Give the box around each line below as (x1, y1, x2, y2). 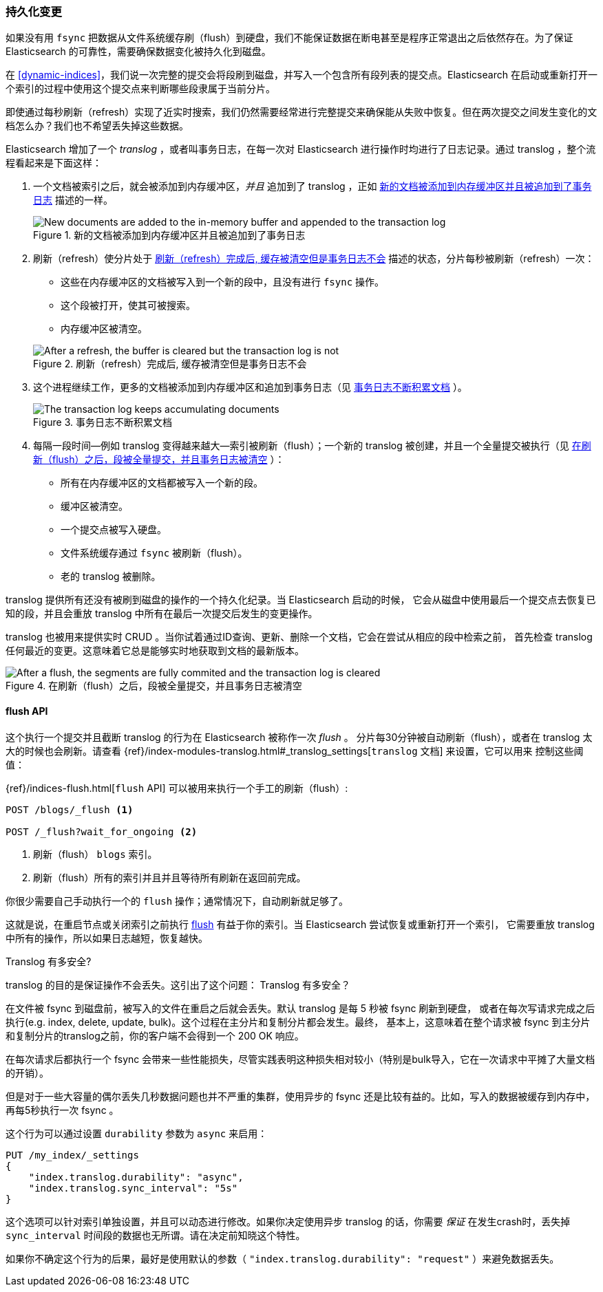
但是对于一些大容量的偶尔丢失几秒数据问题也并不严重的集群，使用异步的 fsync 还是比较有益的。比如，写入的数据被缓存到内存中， (6, 1090, 595, 1102)
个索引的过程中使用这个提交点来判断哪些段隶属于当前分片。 (6, 83, 275, 95)
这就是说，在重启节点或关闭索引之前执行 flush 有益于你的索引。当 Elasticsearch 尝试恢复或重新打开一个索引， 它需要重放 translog (6, 918, 595, 930)
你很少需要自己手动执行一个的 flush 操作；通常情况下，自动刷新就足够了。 (6, 894, 349, 907)
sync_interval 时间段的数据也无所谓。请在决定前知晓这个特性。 (6, 1229, 306, 1241)
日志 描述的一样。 (33, 194, 113, 206)
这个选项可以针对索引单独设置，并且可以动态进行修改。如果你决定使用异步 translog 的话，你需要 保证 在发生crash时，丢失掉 (6, 1215, 571, 1227)
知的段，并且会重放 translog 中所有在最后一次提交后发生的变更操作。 (6, 607, 318, 620)
